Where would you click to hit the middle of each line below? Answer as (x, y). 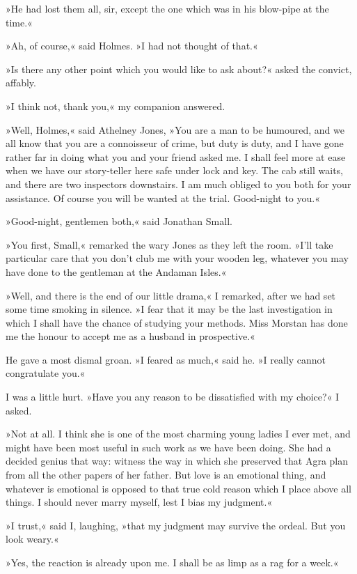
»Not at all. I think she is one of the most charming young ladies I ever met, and (178, 434)
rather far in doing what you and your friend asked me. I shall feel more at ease (176, 156)
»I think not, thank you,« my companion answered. (116, 106)
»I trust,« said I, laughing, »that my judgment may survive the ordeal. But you (176, 525)
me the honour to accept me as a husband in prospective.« (130, 336)
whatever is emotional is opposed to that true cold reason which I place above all (178, 488)
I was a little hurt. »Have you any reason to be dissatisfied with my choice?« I (173, 397)
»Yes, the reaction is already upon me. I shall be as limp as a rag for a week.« (172, 562)
